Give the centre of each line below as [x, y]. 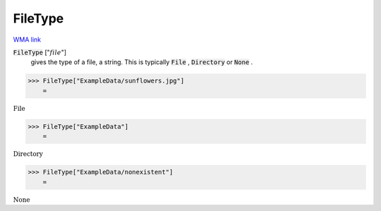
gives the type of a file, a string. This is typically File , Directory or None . [142, 62]
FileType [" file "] [40, 52]
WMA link [27, 40]
